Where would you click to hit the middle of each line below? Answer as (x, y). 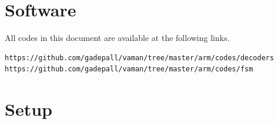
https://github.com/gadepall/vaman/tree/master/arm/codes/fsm (129, 69)
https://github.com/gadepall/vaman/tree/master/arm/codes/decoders (140, 58)
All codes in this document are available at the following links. (117, 38)
